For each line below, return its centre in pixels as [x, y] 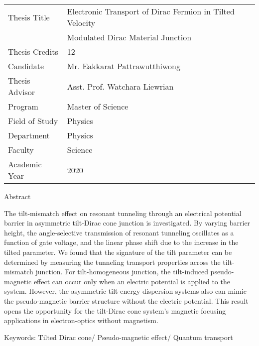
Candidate [26, 66]
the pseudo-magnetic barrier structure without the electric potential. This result [126, 300]
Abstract [17, 196]
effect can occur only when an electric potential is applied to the [132, 281]
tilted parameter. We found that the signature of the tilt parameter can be [118, 252]
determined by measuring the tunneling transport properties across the [112, 262]
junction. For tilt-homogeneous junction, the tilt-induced [122, 272]
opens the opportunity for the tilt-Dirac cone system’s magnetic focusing [115, 310]
